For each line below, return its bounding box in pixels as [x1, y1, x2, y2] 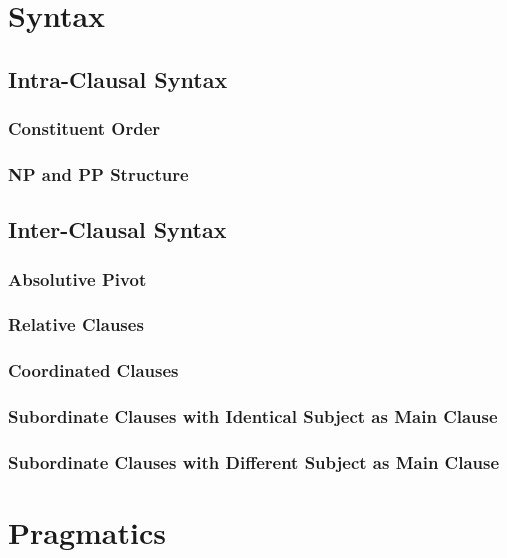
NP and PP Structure [8, 161, 189, 186]
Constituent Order [8, 116, 161, 141]
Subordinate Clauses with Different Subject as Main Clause [8, 449, 500, 474]
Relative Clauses [8, 312, 144, 337]
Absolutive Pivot [8, 266, 147, 291]
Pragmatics [8, 512, 166, 553]
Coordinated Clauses [8, 358, 179, 383]
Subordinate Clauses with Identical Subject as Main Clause [8, 404, 498, 429]
